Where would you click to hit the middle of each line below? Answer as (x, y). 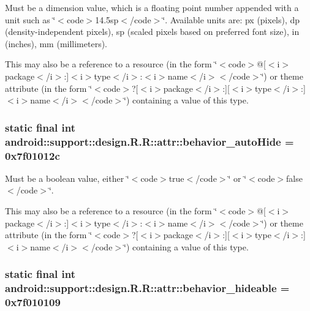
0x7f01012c (32, 155)
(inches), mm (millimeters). (56, 43)
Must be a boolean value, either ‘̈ (67, 178)
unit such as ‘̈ (30, 19)
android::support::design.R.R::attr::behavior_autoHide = (149, 141)
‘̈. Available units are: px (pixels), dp (231, 19)
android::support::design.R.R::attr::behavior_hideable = (147, 288)
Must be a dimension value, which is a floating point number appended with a (152, 7)
